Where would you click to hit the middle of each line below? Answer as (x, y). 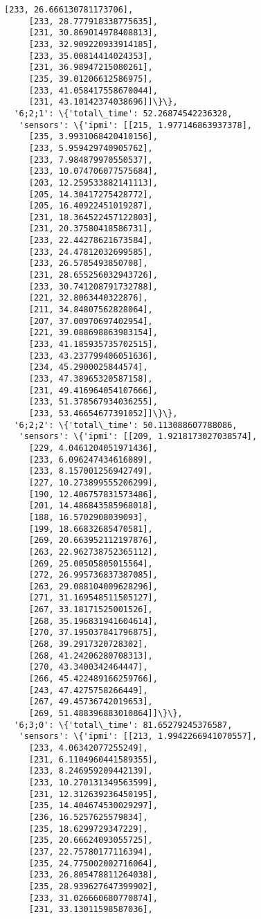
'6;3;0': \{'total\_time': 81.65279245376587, (123, 725)
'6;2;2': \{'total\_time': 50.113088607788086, (126, 425)
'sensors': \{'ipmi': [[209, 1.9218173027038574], (138, 437)
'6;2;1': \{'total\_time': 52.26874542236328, (123, 113)
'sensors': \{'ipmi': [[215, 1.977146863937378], (135, 125)
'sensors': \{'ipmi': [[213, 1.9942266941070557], (138, 737)
